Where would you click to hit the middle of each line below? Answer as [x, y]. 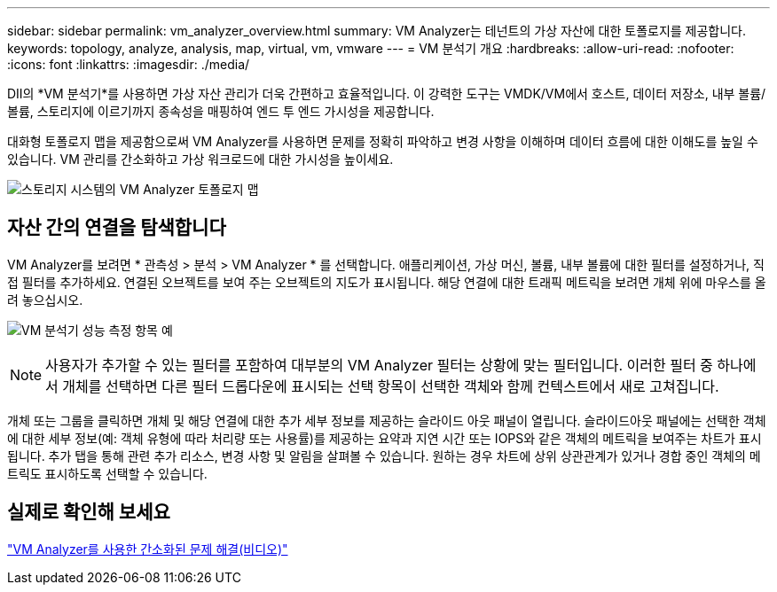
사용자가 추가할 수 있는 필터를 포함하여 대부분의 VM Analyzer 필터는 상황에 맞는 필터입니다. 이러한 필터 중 [379, 365]
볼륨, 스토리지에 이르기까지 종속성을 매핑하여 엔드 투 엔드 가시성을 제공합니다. [221, 111]
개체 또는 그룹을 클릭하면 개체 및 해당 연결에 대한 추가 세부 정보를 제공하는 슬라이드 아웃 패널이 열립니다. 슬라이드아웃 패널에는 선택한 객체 [387, 420]
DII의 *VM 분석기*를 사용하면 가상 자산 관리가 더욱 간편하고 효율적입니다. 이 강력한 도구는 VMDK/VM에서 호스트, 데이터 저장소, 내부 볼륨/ [387, 93]
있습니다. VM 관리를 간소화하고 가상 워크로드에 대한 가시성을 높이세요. [200, 159]
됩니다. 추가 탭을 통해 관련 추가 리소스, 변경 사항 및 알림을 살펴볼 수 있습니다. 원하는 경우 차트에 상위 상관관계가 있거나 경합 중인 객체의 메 [384, 456]
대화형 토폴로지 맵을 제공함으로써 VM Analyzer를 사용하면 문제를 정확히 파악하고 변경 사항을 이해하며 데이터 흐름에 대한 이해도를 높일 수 [383, 141]
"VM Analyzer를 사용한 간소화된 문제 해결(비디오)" [148, 549]
